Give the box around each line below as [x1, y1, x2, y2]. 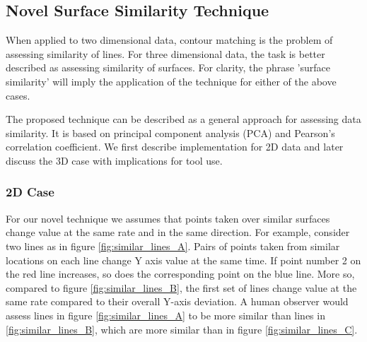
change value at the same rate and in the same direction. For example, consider [6, 225, 350, 240]
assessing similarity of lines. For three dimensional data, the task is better [6, 46, 325, 61]
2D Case [6, 183, 54, 201]
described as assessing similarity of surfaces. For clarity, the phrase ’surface [6, 60, 331, 75]
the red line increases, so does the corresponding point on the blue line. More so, [6, 266, 355, 281]
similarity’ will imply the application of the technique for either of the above [6, 73, 337, 88]
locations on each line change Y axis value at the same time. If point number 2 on [6, 252, 361, 267]
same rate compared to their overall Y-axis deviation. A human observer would [6, 294, 349, 309]
